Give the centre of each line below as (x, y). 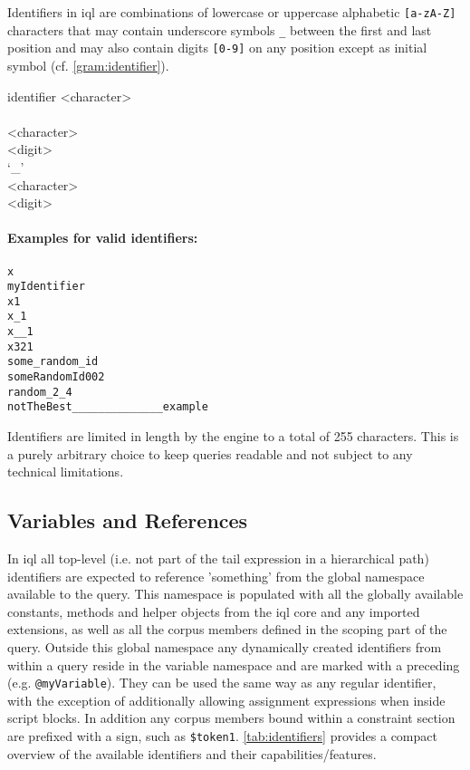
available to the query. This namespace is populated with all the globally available (235, 594)
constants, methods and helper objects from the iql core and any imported (214, 611)
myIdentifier (46, 287)
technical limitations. (66, 472)
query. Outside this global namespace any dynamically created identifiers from (225, 647)
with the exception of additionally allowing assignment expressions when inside (226, 700)
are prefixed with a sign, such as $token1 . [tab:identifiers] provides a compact (222, 736)
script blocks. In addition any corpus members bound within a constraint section (231, 718)
